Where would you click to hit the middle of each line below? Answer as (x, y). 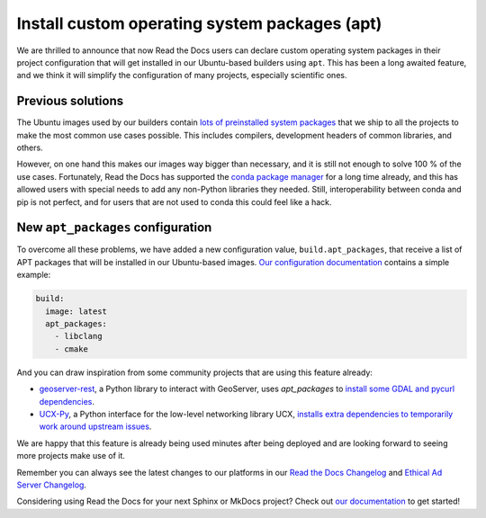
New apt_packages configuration (114, 228)
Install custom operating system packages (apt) (199, 23)
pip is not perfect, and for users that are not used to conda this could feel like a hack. (174, 201)
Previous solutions (70, 101)
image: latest (76, 311)
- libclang (78, 336)
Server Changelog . (52, 485)
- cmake (72, 349)
